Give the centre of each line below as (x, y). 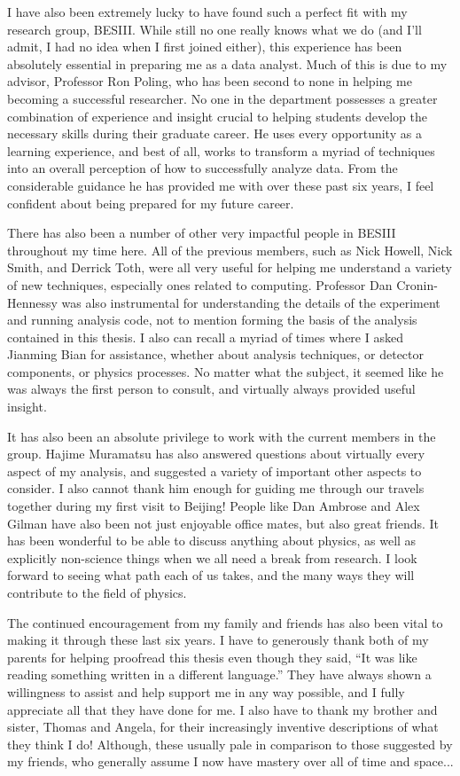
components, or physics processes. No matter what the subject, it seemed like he (226, 371)
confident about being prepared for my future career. (151, 203)
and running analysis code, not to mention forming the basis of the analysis (212, 320)
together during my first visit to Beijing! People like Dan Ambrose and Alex (214, 506)
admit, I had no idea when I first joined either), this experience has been (205, 47)
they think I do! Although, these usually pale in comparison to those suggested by (230, 744)
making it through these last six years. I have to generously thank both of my (218, 640)
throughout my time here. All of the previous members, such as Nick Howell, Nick (230, 250)
